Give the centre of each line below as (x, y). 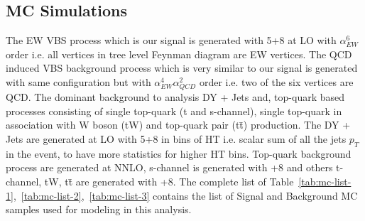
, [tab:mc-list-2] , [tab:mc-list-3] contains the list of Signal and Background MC (185, 195)
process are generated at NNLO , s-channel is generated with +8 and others (169, 167)
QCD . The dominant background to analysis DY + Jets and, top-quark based (175, 97)
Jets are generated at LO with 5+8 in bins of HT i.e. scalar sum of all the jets (176, 138)
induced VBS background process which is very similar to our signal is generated (182, 68)
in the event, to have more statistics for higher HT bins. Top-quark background (179, 153)
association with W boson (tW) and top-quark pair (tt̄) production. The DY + (178, 125)
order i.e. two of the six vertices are (276, 81)
